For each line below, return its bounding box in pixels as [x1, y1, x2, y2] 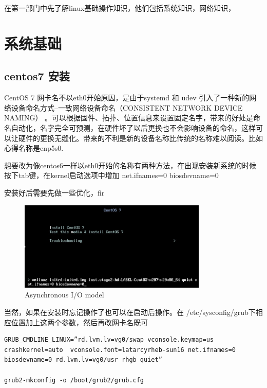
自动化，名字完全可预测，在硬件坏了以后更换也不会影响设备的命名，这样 [11, 122, 256, 133]
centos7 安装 [4, 68, 70, 84]
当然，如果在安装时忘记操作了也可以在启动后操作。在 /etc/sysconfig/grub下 [4, 307, 256, 318]
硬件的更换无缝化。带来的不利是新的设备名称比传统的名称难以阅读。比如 [18, 132, 263, 143]
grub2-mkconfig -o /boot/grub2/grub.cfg [4, 376, 144, 384]
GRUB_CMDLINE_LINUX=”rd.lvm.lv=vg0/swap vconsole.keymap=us [4, 336, 214, 344]
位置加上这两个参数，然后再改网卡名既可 [11, 316, 148, 327]
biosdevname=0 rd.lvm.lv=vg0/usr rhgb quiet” [4, 356, 162, 364]
